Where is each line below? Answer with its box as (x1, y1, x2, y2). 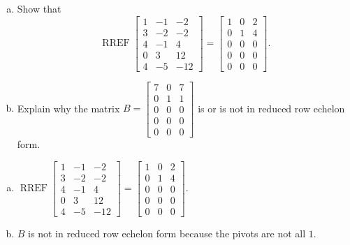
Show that (17, 1, 61, 15)
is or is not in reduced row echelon (198, 101, 345, 115)
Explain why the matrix (17, 101, 120, 115)
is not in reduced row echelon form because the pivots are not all (28, 225, 306, 240)
